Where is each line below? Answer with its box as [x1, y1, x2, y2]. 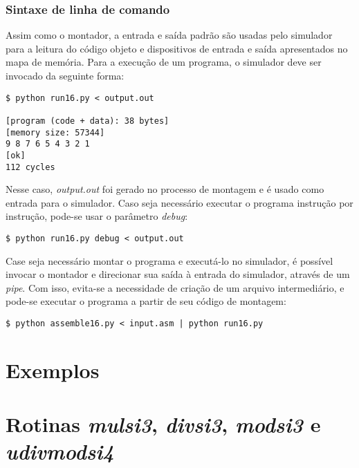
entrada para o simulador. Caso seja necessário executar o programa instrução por [6, 195, 353, 209]
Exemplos [6, 355, 100, 384]
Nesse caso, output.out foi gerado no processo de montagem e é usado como [6, 182, 324, 196]
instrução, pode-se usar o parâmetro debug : [6, 209, 188, 223]
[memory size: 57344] [6, 127, 105, 138]
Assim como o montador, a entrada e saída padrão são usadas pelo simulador [6, 28, 333, 42]
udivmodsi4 [6, 437, 114, 466]
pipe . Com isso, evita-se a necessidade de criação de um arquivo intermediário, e [6, 280, 344, 294]
